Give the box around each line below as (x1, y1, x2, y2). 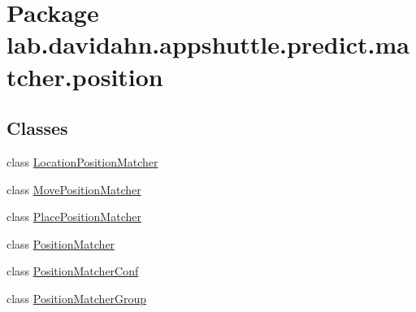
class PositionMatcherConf (6, 262, 139, 279)
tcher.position (6, 59, 163, 93)
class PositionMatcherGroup (6, 289, 147, 306)
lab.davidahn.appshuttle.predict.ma (6, 28, 409, 61)
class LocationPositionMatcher (6, 153, 158, 170)
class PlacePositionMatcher (6, 208, 141, 225)
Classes (6, 115, 68, 141)
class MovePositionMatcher (6, 180, 141, 197)
